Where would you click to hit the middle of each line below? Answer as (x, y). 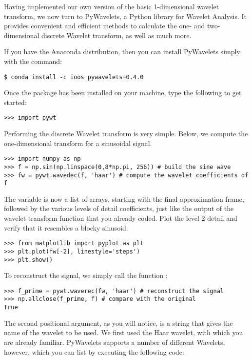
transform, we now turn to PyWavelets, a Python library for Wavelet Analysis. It (125, 16)
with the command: (33, 61)
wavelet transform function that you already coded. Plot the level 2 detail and (121, 218)
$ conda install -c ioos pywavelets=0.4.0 (74, 77)
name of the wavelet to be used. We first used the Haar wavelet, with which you (124, 332)
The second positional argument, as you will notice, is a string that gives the (118, 323)
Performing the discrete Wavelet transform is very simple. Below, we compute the (126, 134)
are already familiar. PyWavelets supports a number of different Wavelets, (115, 342)
